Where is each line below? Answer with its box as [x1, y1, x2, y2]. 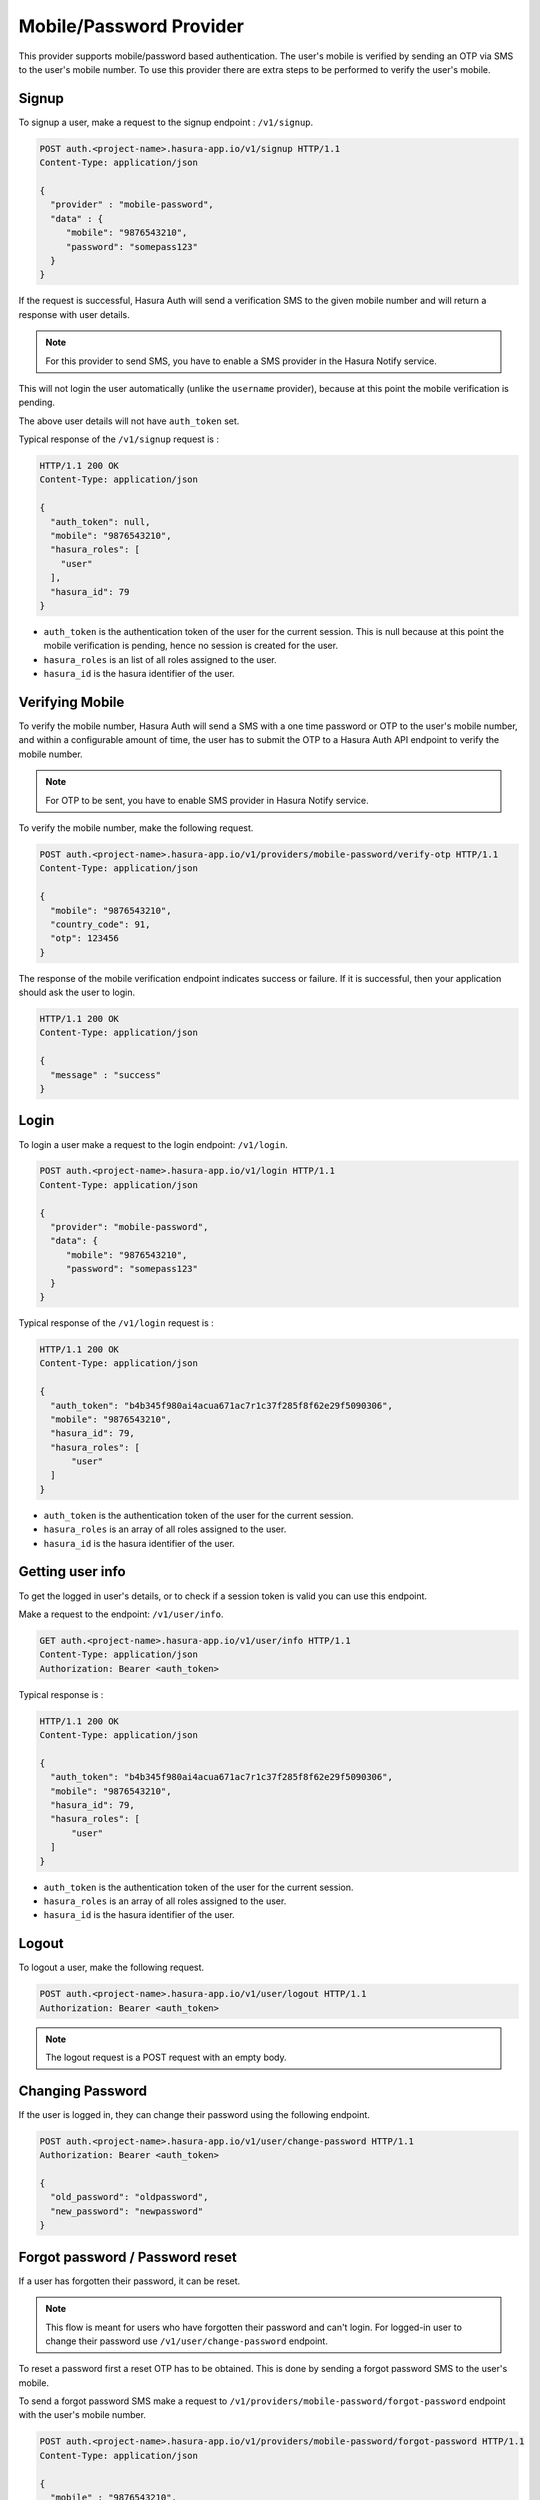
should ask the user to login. [18, 986, 135, 999]
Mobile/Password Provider [18, 15, 245, 37]
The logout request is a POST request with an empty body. [45, 2051, 287, 2063]
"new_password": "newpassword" [50, 2205, 204, 2217]
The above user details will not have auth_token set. [18, 415, 240, 427]
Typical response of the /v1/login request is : [18, 1316, 214, 1329]
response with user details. [18, 308, 130, 320]
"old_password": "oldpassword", [50, 2191, 209, 2203]
